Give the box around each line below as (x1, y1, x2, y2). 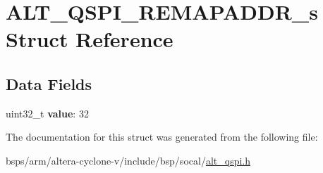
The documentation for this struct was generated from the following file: (6, 129, 318, 144)
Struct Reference (6, 25, 173, 53)
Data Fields (6, 72, 92, 94)
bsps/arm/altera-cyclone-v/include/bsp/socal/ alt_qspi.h (6, 153, 251, 167)
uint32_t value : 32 (6, 105, 89, 120)
